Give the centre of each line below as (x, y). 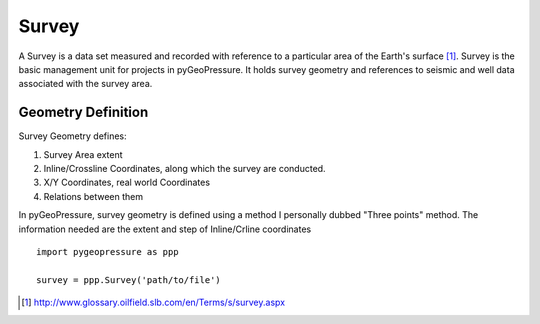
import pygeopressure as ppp (107, 251)
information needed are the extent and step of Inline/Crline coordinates (165, 229)
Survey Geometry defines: (72, 136)
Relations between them (93, 196)
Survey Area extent (83, 154)
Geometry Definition (83, 112)
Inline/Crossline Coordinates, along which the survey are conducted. (184, 169)
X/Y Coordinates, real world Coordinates (126, 182)
